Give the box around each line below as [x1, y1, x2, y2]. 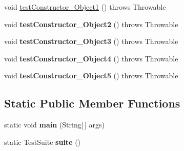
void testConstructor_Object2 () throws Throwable [4, 18, 178, 29]
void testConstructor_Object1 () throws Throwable [4, 2, 166, 12]
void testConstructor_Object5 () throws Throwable [4, 70, 178, 81]
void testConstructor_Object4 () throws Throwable [4, 53, 178, 63]
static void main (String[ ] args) [4, 119, 105, 130]
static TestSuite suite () [4, 136, 81, 147]
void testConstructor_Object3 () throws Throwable [4, 36, 178, 47]
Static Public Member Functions [4, 95, 180, 111]
